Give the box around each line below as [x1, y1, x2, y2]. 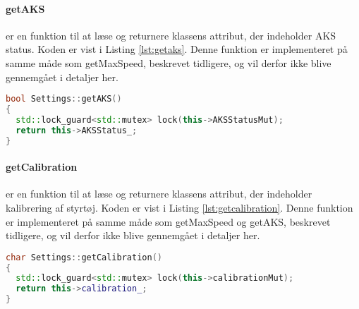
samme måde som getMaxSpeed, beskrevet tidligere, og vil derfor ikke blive [6, 55, 331, 70]
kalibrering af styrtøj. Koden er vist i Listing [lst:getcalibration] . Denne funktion [6, 200, 353, 214]
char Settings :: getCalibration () [6, 252, 162, 262]
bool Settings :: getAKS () [6, 94, 122, 104]
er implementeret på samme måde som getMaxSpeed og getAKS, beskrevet [6, 214, 331, 229]
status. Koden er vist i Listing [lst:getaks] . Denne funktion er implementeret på [6, 42, 348, 56]
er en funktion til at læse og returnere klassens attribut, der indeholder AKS [6, 28, 336, 42]
